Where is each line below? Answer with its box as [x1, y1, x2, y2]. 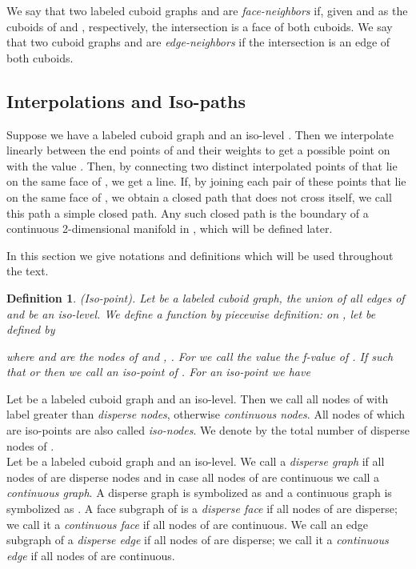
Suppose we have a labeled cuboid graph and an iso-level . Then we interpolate [6, 126, 394, 142]
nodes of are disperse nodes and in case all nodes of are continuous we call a [6, 468, 380, 485]
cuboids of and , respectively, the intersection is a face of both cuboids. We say [6, 18, 393, 34]
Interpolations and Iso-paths [6, 88, 246, 113]
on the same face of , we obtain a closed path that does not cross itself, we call [6, 188, 392, 205]
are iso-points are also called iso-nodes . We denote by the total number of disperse [6, 422, 410, 439]
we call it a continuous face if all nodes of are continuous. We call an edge [6, 515, 369, 532]
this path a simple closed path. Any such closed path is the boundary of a [6, 204, 369, 221]
